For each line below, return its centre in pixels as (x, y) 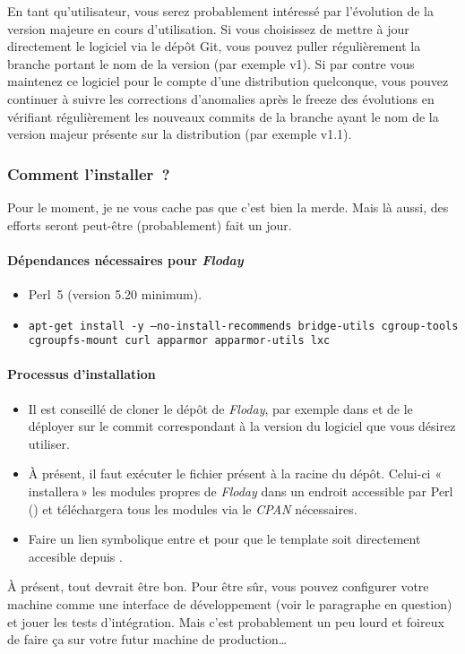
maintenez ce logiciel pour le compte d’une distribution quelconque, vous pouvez (228, 81)
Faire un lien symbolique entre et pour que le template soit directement (224, 539)
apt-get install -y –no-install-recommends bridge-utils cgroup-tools (243, 326)
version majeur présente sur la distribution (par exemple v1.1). (180, 134)
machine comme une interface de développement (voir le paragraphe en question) (230, 604)
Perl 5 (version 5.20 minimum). (115, 293)
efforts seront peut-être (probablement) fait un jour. (150, 224)
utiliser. (49, 443)
